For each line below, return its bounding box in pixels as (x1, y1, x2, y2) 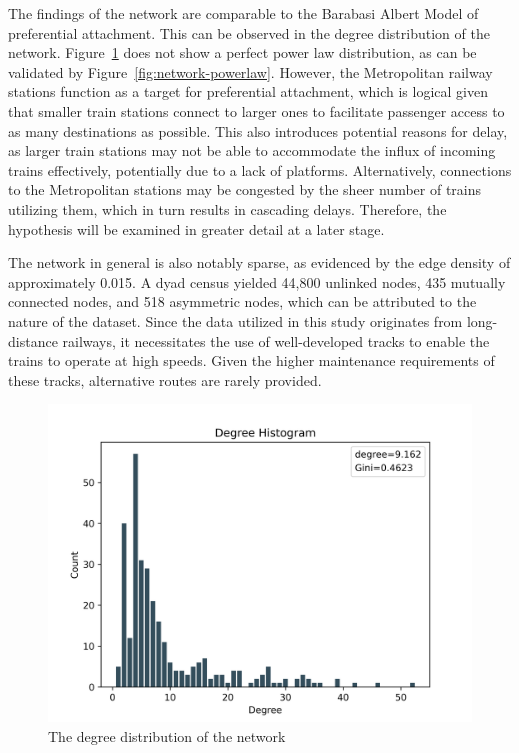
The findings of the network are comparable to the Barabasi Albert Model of (8, 3, 479, 23)
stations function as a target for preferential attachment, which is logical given (8, 81, 488, 102)
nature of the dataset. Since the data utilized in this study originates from (8, 310, 463, 331)
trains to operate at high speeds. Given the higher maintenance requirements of (8, 350, 495, 371)
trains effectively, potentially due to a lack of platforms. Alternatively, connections (8, 159, 512, 180)
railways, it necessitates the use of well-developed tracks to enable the (62, 330, 490, 351)
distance (8, 330, 58, 351)
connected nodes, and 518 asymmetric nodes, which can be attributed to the (8, 291, 477, 312)
